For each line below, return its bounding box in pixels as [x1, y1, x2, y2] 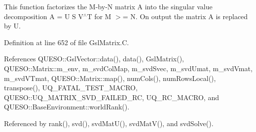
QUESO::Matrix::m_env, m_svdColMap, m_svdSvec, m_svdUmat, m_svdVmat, [4, 63, 253, 73]
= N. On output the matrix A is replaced [122, 11, 248, 21]
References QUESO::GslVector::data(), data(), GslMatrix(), [4, 53, 184, 64]
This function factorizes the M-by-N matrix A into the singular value [4, 1, 213, 11]
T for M [87, 11, 111, 21]
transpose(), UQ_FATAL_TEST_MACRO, [4, 82, 138, 93]
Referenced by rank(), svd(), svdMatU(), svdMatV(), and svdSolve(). [4, 118, 214, 128]
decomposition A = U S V [4, 11, 84, 21]
